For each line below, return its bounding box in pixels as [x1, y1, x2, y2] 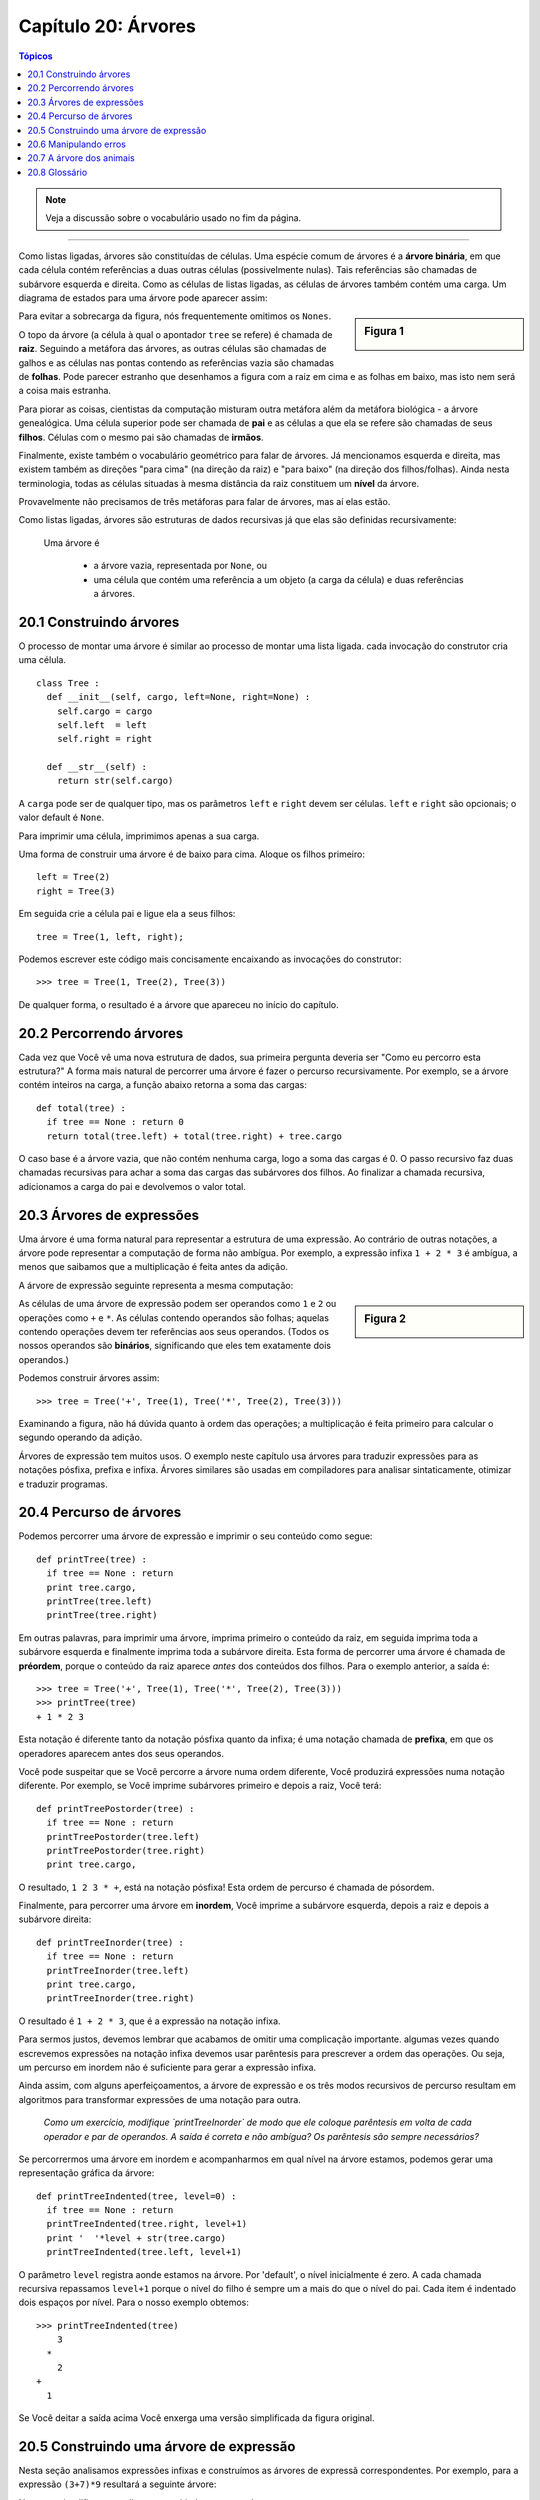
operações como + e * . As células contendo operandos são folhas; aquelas [18, 1311, 330, 1324]
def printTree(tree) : [36, 1553, 148, 1565]
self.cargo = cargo [56, 705, 153, 717]
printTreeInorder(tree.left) [46, 1965, 190, 1976]
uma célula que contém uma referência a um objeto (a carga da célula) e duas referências [93, 573, 464, 585]
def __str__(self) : [46, 761, 148, 773]
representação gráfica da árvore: [18, 2167, 155, 2179]
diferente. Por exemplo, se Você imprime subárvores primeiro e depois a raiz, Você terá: [18, 1780, 382, 1792]
